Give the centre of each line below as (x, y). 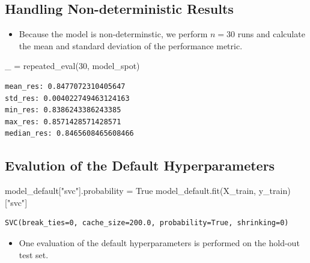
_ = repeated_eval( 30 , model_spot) (72, 66)
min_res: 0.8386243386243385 (63, 110)
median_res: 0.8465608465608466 (69, 134)
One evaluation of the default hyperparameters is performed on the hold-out (159, 242)
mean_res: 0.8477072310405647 (65, 86)
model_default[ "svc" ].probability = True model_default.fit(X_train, (130, 191)
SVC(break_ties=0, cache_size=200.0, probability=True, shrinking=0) (147, 223)
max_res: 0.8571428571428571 (63, 122)
